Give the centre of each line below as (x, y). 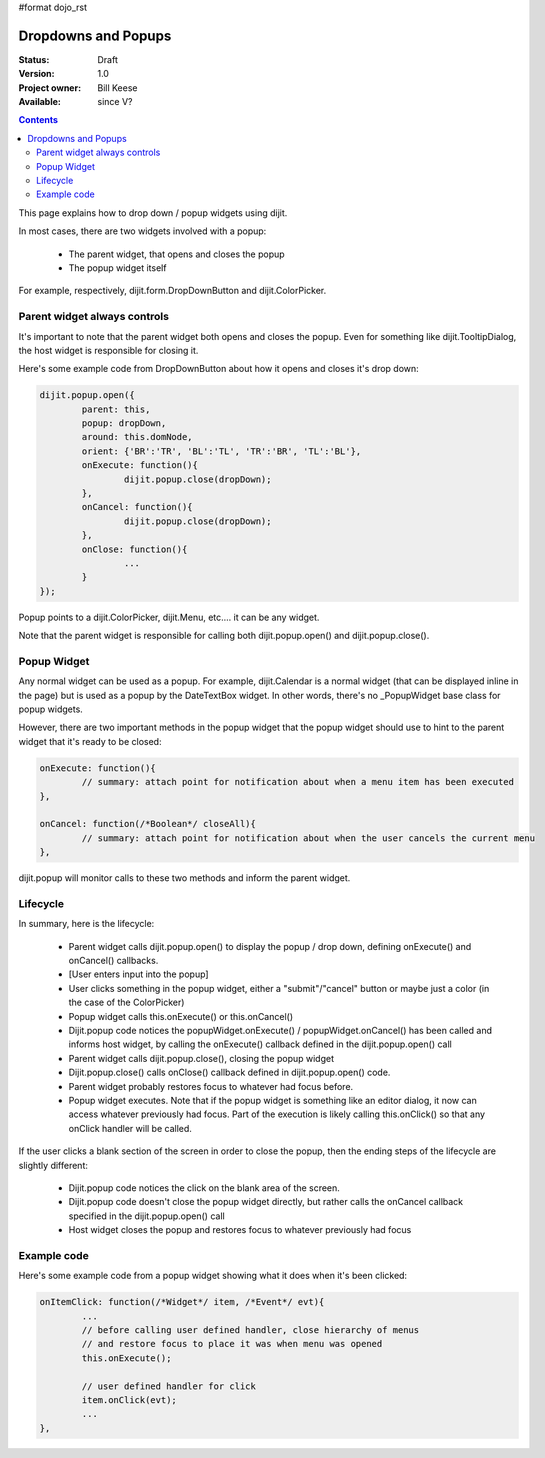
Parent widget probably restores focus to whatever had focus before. (211, 1086)
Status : (34, 59)
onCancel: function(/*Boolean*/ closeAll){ (148, 824)
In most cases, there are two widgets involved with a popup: (142, 231)
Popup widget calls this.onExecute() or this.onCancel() (181, 1016)
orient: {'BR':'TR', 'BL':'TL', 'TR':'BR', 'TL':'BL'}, (221, 451)
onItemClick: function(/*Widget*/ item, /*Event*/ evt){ (182, 1302)
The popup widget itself (117, 267)
